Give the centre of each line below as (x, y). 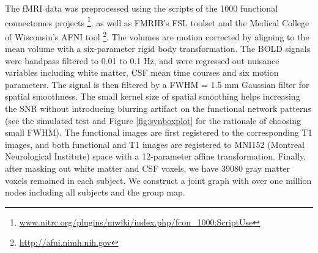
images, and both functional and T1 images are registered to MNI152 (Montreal (155, 144)
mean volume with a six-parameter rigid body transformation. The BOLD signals (158, 49)
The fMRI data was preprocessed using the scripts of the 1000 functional (142, 8)
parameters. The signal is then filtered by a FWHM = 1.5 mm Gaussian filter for (157, 84)
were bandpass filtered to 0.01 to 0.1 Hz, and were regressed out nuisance (142, 60)
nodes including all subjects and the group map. (95, 192)
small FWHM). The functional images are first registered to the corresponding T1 (159, 132)
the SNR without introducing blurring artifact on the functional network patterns (158, 108)
